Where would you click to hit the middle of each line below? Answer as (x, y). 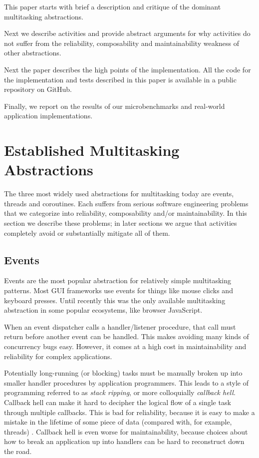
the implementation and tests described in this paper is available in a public (120, 79)
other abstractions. (33, 53)
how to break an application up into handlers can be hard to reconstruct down (124, 441)
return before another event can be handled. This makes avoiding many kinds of (127, 336)
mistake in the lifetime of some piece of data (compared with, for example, (118, 422)
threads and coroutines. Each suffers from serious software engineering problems (126, 203)
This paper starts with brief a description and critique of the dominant (113, 6)
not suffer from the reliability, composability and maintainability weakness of (122, 43)
